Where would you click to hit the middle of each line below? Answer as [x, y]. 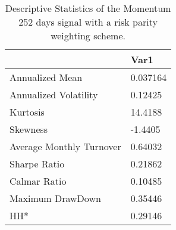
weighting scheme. [88, 35]
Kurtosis [27, 112]
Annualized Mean [46, 77]
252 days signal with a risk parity [88, 22]
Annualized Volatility [54, 94]
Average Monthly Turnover [65, 146]
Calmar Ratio [38, 181]
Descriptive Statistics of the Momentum [88, 8]
